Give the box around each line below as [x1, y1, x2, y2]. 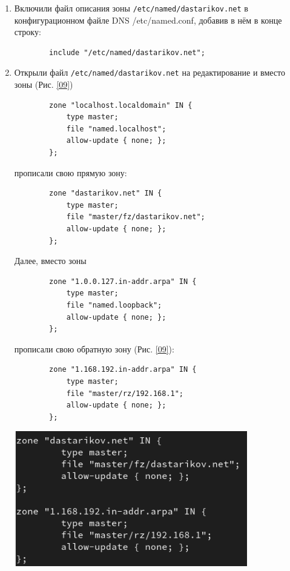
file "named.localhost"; [66, 124, 166, 133]
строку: [14, 25, 41, 38]
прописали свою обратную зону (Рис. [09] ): [14, 342, 174, 355]
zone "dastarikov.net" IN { [49, 189, 162, 198]
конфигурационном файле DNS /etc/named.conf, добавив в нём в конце [14, 13, 282, 26]
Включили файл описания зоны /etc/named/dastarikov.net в [14, 2, 248, 14]
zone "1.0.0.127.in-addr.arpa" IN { [49, 277, 197, 286]
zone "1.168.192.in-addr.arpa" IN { [49, 365, 197, 374]
